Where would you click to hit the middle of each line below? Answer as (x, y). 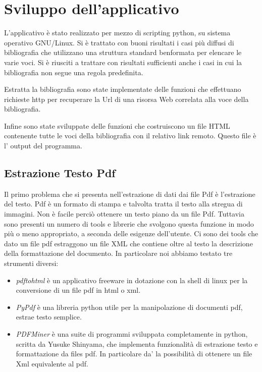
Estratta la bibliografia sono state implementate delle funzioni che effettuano (123, 89)
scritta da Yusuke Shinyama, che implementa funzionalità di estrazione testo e (137, 343)
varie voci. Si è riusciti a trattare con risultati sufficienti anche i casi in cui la (123, 62)
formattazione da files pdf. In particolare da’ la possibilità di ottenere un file (134, 354)
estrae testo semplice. (49, 317)
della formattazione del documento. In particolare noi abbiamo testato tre (118, 253)
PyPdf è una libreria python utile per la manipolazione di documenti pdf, (129, 307)
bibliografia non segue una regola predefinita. (74, 72)
